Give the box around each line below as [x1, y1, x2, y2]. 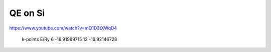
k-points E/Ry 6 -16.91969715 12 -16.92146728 [22, 36, 117, 42]
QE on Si [9, 7, 45, 18]
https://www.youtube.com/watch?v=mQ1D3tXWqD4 [9, 25, 117, 31]
